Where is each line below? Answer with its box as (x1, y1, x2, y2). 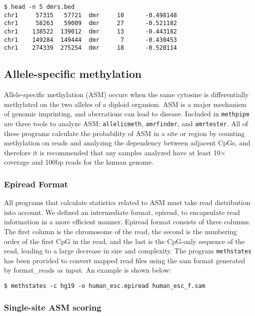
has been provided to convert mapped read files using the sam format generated (4, 255, 245, 265)
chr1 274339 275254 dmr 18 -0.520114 (4, 44, 177, 52)
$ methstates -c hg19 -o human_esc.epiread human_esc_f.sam (4, 282, 206, 290)
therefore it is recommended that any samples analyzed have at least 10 (4, 147, 220, 157)
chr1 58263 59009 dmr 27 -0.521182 (4, 20, 177, 27)
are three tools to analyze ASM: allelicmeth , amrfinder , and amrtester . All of (4, 118, 248, 128)
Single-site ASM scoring (4, 301, 102, 313)
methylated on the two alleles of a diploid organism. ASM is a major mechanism (4, 99, 247, 109)
